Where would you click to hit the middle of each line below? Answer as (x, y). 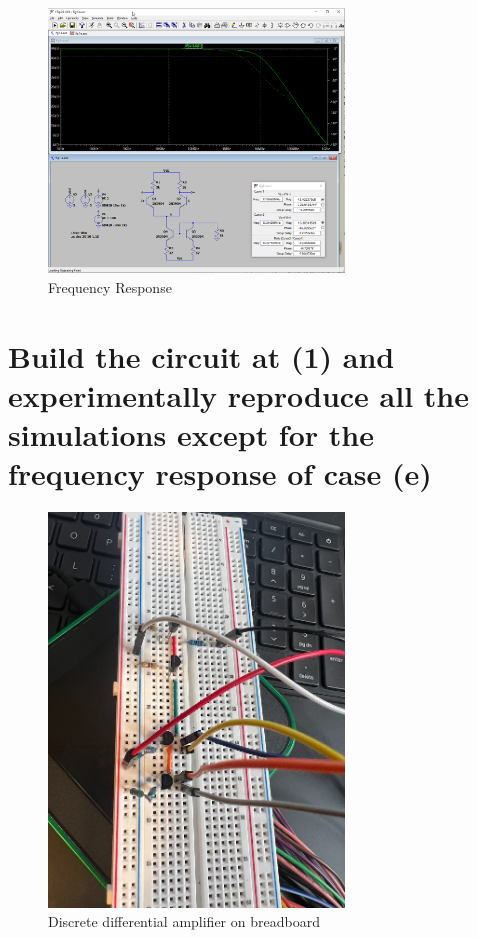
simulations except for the (191, 433)
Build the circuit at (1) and (201, 355)
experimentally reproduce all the (238, 394)
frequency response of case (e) (220, 473)
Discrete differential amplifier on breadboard (184, 921)
